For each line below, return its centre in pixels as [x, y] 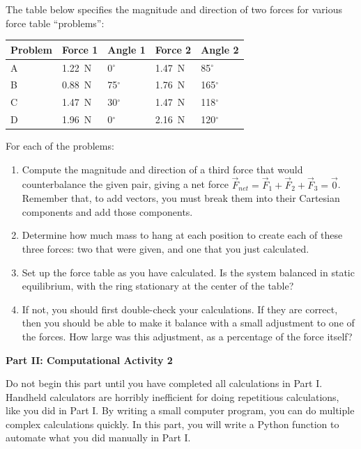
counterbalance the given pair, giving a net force [125, 184]
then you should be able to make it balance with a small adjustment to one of [188, 323]
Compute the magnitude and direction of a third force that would [162, 169]
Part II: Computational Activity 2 [89, 360]
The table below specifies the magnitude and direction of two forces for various [174, 9]
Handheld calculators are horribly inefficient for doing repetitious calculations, [172, 396]
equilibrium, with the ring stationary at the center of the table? [158, 286]
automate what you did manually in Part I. [98, 438]
